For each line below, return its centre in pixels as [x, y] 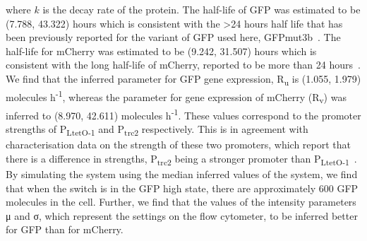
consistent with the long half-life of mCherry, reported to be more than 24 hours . [183, 65]
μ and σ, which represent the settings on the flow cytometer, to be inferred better [182, 215]
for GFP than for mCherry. [65, 229]
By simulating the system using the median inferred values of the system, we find [182, 174]
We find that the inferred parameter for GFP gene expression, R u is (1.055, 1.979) [183, 79]
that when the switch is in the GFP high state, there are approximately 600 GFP [182, 188]
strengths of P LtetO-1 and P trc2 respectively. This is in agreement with [157, 130]
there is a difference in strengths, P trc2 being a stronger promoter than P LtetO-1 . [181, 159]
